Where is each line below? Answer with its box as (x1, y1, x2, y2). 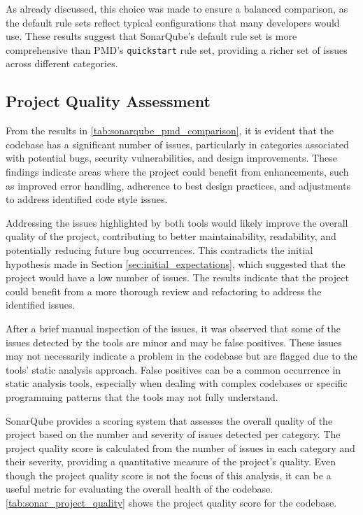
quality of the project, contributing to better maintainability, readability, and (6, 229, 336, 244)
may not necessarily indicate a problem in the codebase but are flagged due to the (6, 348, 357, 363)
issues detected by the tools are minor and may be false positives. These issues (6, 334, 342, 349)
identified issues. (6, 297, 76, 312)
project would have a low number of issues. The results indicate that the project (6, 270, 349, 285)
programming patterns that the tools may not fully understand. (6, 389, 278, 404)
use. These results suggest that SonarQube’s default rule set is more (6, 29, 297, 43)
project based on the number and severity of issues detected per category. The (6, 427, 341, 442)
